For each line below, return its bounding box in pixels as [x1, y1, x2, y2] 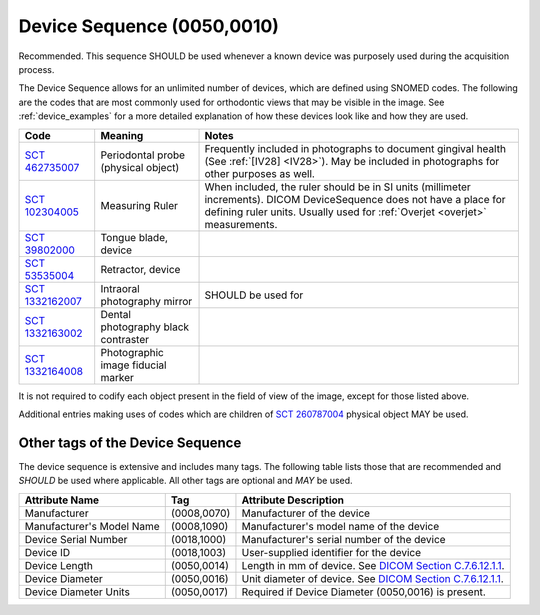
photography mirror [100, 294, 193, 308]
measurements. [204, 217, 278, 231]
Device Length [24, 558, 94, 572]
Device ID [24, 545, 70, 559]
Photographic [100, 345, 164, 359]
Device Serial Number [24, 532, 128, 546]
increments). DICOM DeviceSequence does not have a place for [204, 192, 506, 206]
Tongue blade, [100, 230, 169, 244]
